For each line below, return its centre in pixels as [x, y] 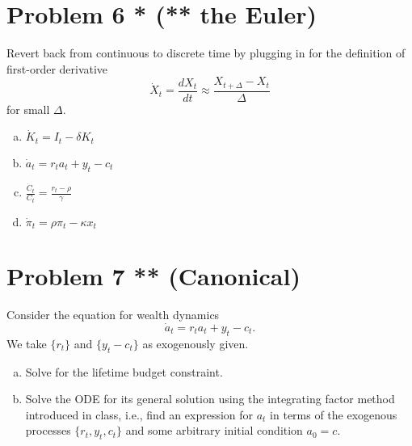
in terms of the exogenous [334, 414]
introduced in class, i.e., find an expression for [139, 414]
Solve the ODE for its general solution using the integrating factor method [210, 399]
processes [48, 430]
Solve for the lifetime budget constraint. [124, 371]
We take [27, 343]
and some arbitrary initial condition [214, 430]
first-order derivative [57, 68]
